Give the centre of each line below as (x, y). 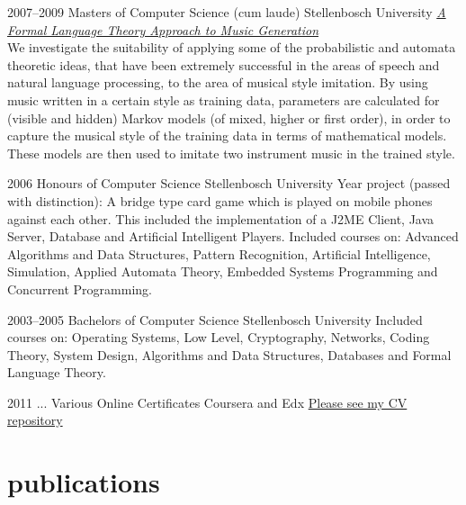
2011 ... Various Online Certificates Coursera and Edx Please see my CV (207, 402)
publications (84, 482)
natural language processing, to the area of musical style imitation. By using (218, 82)
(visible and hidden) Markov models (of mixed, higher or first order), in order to (229, 117)
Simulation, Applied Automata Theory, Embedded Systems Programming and (223, 271)
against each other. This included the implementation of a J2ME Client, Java (221, 218)
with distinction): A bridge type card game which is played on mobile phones (220, 200)
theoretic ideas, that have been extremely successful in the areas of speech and (224, 64)
